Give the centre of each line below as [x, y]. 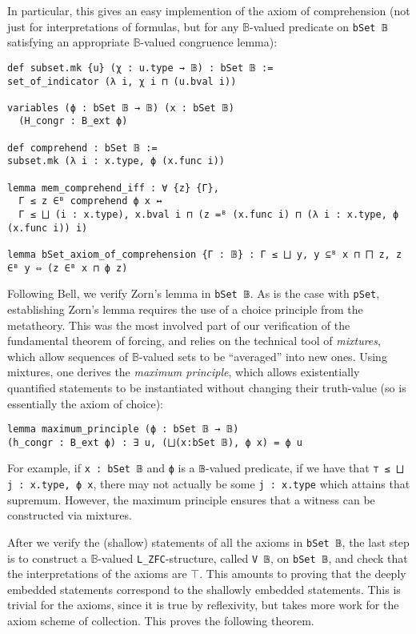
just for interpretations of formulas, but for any [123, 26]
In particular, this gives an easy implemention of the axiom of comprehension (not [209, 10]
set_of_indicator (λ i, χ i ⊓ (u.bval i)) [122, 81]
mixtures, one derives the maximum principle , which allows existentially [184, 372]
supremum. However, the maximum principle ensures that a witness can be [191, 499]
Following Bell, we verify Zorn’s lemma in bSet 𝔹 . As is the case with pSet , [194, 293]
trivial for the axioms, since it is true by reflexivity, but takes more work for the [203, 605]
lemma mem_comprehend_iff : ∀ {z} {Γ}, [113, 188]
